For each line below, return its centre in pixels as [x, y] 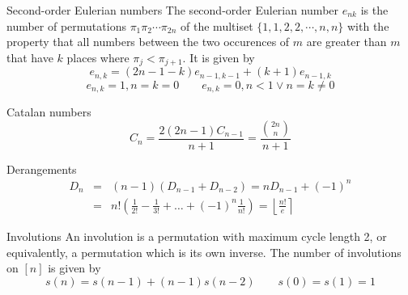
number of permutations [66, 25]
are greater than [346, 42]
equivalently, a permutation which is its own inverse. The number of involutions [204, 252]
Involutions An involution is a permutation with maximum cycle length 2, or [197, 236]
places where [98, 57]
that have [30, 57]
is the [374, 10]
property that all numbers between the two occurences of [148, 42]
